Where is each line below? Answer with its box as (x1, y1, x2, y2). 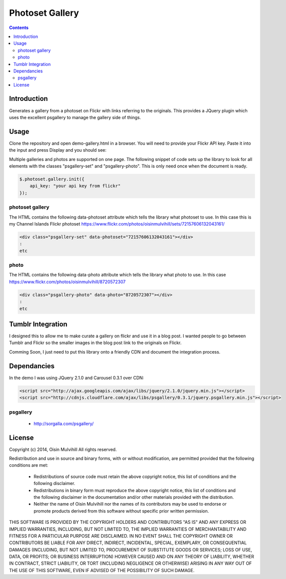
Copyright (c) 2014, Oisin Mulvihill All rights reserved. (9, 446, 117, 452)
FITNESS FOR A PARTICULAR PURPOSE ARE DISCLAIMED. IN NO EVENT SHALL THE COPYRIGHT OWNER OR (9, 533, 233, 539)
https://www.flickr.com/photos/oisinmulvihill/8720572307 (9, 279, 126, 285)
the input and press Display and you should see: (9, 147, 107, 153)
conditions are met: (9, 462, 49, 468)
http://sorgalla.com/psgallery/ (33, 420, 94, 426)
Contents (9, 25, 29, 31)
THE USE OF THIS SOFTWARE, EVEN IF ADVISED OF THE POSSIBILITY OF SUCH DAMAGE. (9, 567, 195, 573)
